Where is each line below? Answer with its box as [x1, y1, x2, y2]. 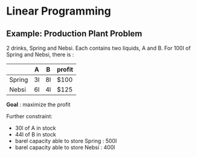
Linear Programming [6, 4, 111, 18]
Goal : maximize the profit [6, 101, 71, 108]
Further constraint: [6, 113, 53, 119]
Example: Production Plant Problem [6, 28, 143, 39]
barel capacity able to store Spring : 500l [15, 138, 117, 144]
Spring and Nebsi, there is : [6, 51, 74, 58]
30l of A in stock [15, 124, 56, 132]
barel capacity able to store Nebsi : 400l [15, 144, 115, 151]
